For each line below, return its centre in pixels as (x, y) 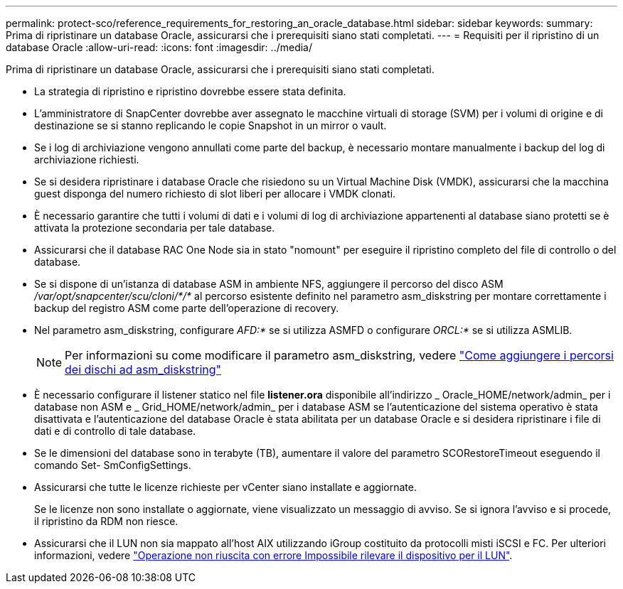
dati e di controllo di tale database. (115, 431)
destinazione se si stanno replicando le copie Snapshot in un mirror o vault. (211, 125)
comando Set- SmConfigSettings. (113, 465)
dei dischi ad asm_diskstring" (143, 369)
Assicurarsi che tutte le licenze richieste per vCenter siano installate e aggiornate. (225, 487)
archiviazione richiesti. (87, 160)
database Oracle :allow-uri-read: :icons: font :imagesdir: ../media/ (159, 47)
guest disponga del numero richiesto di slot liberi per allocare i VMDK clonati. (215, 194)
